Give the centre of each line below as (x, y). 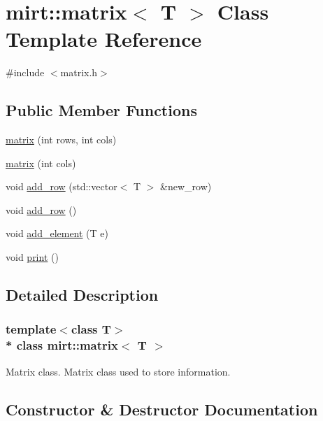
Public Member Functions (101, 110)
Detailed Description (82, 295)
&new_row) (186, 186)
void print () (32, 257)
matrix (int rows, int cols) (61, 140)
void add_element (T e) (57, 233)
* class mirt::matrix (62, 345)
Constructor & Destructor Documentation (162, 409)
